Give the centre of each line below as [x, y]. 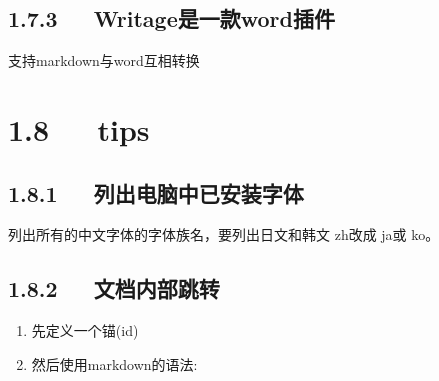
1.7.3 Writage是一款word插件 [171, 18]
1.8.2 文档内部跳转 [114, 288]
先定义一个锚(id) [85, 330]
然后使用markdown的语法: [114, 363]
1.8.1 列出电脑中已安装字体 [156, 192]
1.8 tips [79, 128]
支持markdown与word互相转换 [104, 60]
